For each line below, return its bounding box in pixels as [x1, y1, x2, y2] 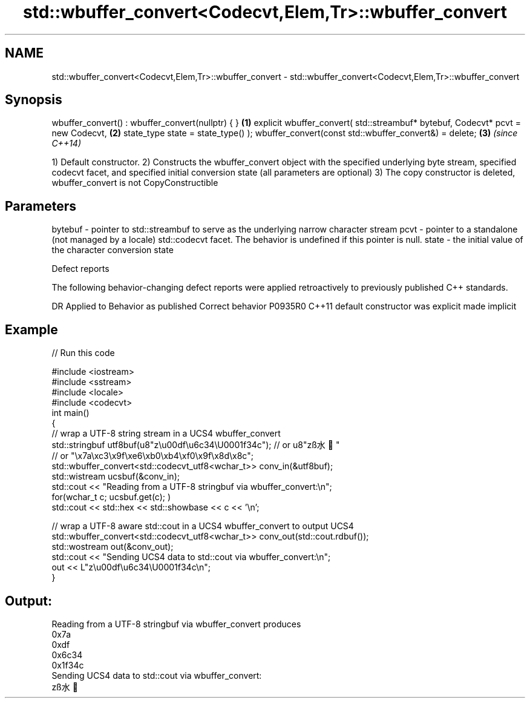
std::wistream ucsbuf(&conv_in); [51, 471, 180, 482]
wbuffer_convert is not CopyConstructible [51, 177, 218, 188]
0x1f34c [51, 659, 84, 670]
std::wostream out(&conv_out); [51, 541, 174, 552]
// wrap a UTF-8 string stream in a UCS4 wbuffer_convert [51, 428, 281, 439]
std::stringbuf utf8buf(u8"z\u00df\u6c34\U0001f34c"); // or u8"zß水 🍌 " [51, 440, 340, 451]
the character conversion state [51, 245, 174, 256]
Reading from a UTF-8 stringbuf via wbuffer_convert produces [51, 618, 301, 629]
